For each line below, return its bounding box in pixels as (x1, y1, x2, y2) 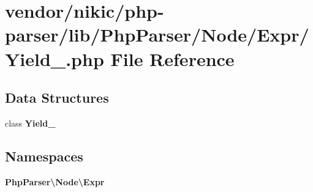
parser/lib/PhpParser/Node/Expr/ (5, 22, 309, 47)
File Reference (110, 46, 235, 71)
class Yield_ (5, 116, 56, 129)
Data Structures (5, 88, 109, 107)
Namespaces (5, 146, 83, 165)
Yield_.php (5, 46, 104, 71)
